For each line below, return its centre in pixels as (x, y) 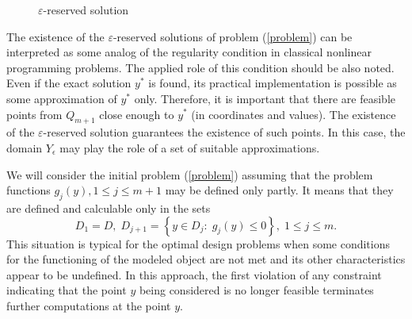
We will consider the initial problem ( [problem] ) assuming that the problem (190, 174)
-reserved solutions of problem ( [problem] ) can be (233, 36)
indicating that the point (67, 290)
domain (25, 147)
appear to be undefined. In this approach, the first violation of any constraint (194, 274)
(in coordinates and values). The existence (294, 114)
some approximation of (62, 98)
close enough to (137, 114)
